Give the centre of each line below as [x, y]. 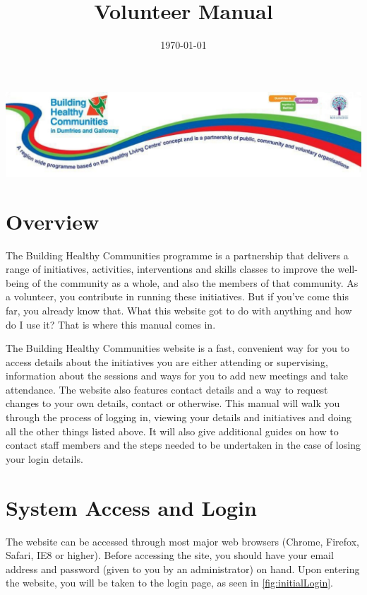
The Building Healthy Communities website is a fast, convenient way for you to [178, 348]
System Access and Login [131, 507]
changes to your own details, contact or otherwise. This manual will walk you [173, 403]
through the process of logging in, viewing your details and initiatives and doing [179, 417]
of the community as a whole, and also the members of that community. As [195, 282]
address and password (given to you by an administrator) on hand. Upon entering [183, 569]
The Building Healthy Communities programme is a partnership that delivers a [177, 255]
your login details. [44, 458]
